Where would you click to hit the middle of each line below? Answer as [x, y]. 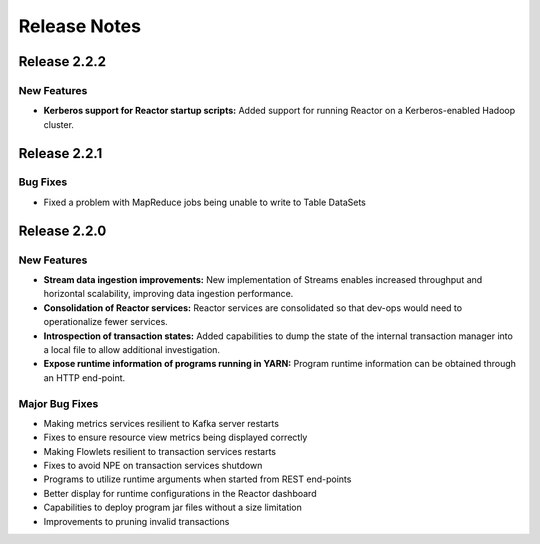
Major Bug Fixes [58, 403]
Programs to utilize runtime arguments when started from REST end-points [197, 479]
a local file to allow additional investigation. [131, 349]
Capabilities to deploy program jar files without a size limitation [172, 507]
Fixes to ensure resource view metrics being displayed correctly [175, 437]
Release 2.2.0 [62, 230]
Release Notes [80, 26]
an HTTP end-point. [84, 377]
